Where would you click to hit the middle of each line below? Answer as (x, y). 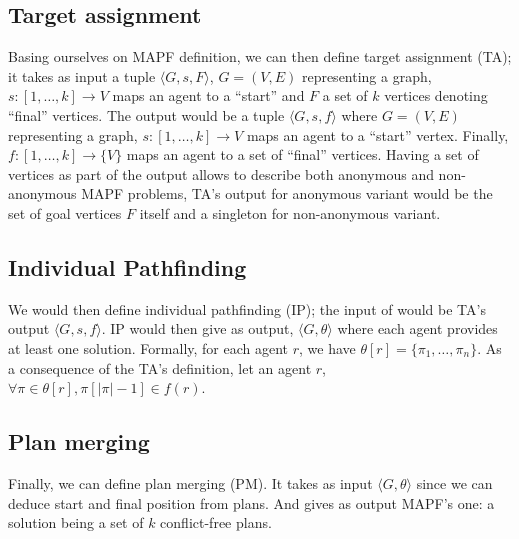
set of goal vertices (65, 212)
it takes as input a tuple (82, 75)
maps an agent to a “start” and (208, 95)
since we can (454, 482)
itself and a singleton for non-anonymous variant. (290, 212)
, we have (327, 347)
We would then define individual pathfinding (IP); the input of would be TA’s (247, 308)
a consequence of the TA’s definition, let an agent (160, 367)
